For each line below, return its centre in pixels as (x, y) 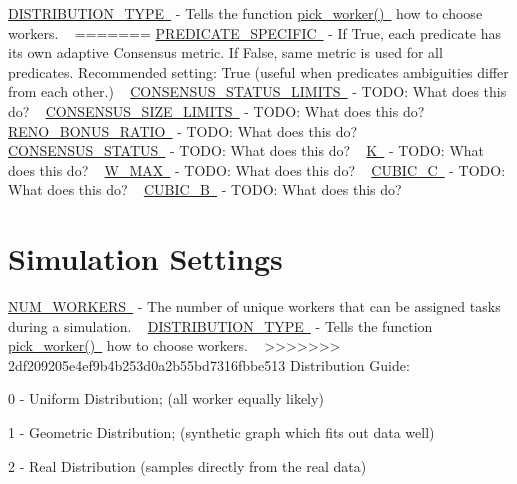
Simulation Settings (145, 258)
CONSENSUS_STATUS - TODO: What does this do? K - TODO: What (246, 150)
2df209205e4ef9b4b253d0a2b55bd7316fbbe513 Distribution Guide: (209, 364)
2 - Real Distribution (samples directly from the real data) (187, 465)
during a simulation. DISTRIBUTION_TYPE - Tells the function (220, 325)
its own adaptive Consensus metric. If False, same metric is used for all (225, 52)
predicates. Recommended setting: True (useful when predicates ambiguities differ (258, 71)
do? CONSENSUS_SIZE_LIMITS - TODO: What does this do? (216, 110)
